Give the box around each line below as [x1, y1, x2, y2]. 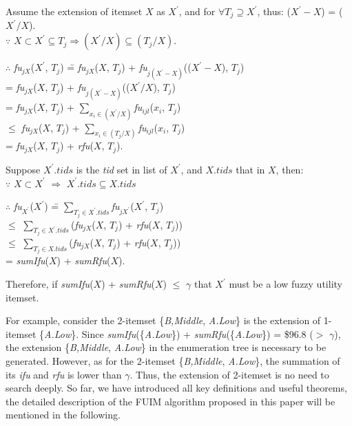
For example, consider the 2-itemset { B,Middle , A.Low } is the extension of [6, 313, 321, 328]
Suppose [6, 162, 41, 176]
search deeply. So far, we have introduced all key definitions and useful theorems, [6, 381, 347, 395]
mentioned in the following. [6, 407, 121, 422]
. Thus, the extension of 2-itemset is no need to [130, 367, 329, 381]
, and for [178, 4, 216, 18]
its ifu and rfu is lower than [6, 367, 122, 381]
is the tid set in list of [76, 162, 167, 176]
